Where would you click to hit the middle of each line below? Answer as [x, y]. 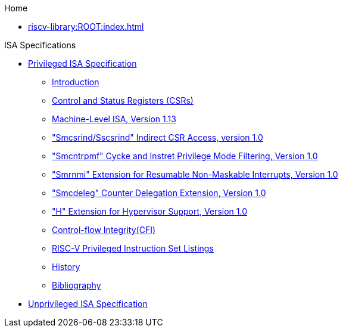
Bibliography [77, 285]
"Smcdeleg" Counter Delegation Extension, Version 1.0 [159, 193]
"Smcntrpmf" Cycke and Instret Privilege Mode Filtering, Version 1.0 [185, 156]
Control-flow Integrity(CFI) [104, 230]
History [66, 267]
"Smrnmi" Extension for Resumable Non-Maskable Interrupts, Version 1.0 [195, 174]
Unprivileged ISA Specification [88, 304]
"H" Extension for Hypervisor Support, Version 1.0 [149, 211]
